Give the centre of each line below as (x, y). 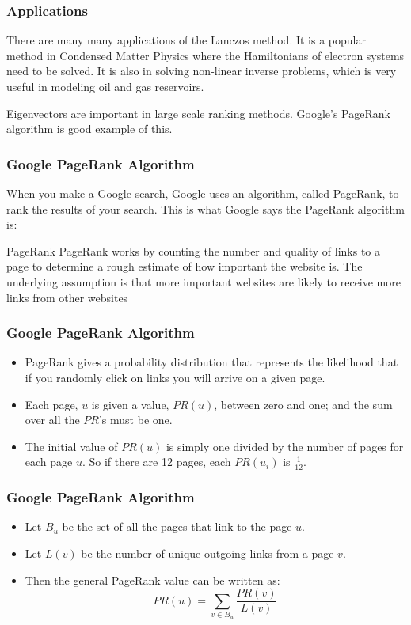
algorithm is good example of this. (89, 129)
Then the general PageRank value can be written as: (152, 580)
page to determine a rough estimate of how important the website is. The (185, 266)
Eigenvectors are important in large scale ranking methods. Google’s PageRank (198, 113)
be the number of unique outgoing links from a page (207, 553)
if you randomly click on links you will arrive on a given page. (175, 377)
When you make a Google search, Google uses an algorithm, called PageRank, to (203, 193)
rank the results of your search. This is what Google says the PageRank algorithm (205, 208)
